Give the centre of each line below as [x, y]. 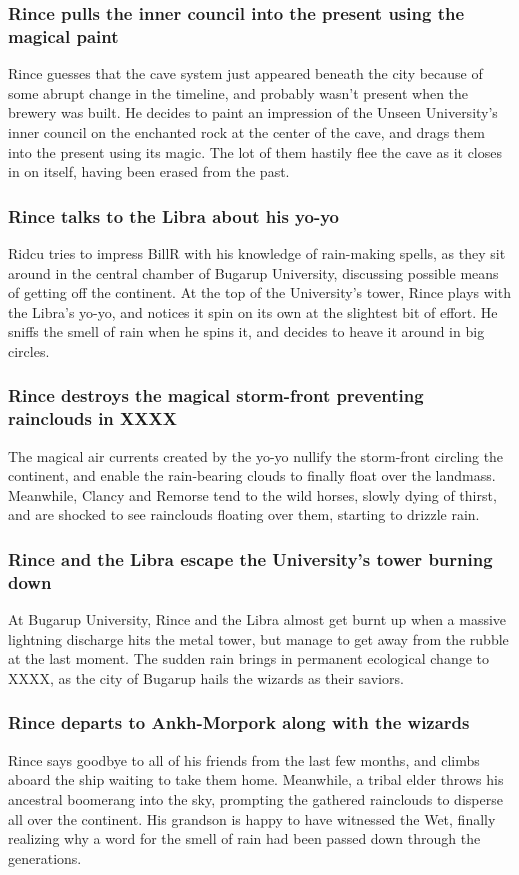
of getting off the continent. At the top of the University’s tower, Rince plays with [259, 292]
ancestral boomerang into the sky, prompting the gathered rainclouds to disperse [255, 798]
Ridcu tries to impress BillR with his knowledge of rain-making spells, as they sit [257, 252]
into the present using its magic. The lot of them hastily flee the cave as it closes [255, 151]
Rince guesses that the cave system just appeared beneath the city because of [245, 73]
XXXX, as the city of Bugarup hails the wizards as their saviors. [206, 677]
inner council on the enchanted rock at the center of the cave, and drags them [246, 131]
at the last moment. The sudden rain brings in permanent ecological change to [248, 658]
